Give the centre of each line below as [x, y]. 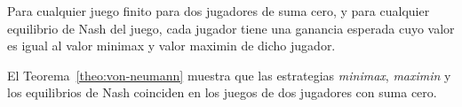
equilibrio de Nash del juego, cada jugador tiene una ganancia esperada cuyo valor [231, 28]
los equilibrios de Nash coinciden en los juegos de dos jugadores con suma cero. [222, 92]
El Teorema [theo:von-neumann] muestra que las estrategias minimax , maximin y [229, 75]
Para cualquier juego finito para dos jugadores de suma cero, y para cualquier [219, 11]
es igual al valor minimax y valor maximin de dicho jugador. [171, 46]
